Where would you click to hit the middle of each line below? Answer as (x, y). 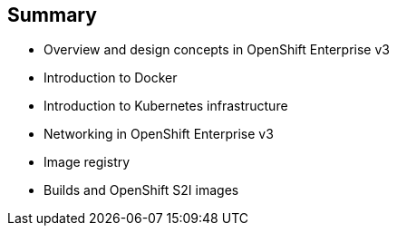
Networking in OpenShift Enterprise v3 (159, 134)
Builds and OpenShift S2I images (141, 190)
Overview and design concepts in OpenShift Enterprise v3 (217, 50)
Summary (52, 15)
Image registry (87, 162)
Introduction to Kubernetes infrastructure (166, 106)
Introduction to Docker (111, 78)
